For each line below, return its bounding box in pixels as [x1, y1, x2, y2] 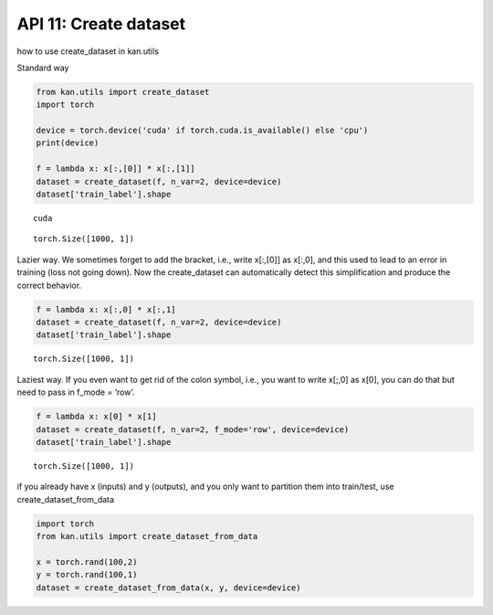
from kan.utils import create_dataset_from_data [36, 531, 258, 542]
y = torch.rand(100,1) [36, 569, 138, 580]
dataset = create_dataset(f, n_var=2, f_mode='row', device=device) [36, 424, 350, 434]
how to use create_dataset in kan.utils [16, 46, 160, 57]
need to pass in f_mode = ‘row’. [16, 387, 135, 398]
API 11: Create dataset [16, 14, 186, 34]
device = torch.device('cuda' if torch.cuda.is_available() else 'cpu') [36, 125, 369, 136]
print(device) [36, 138, 100, 148]
